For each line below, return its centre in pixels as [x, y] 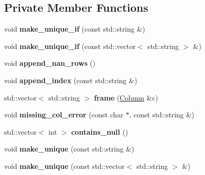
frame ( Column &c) [126, 97]
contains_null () [99, 131]
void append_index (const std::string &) [71, 80]
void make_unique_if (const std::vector [70, 46]
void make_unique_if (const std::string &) [75, 29]
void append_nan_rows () [50, 63]
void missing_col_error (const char [64, 115]
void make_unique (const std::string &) [69, 149]
